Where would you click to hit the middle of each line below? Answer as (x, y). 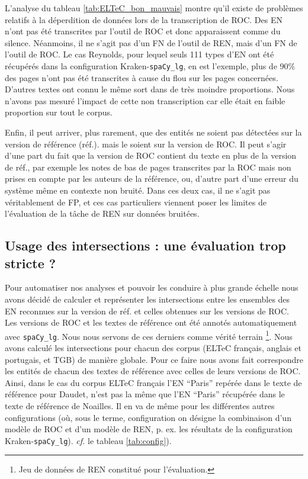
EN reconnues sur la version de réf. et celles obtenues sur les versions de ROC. (147, 311)
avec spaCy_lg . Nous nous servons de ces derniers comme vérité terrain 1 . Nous (149, 335)
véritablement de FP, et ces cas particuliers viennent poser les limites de (136, 202)
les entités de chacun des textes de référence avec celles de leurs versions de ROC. (153, 371)
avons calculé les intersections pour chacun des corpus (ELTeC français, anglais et (153, 348)
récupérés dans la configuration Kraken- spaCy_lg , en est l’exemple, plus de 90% (150, 65)
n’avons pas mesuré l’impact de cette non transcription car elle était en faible (145, 100)
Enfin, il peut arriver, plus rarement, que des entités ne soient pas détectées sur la (153, 132)
